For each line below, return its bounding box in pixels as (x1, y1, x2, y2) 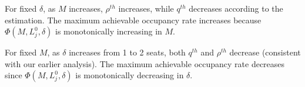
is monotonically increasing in (55, 25, 162, 37)
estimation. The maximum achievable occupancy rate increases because (5, 13, 262, 26)
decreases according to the (189, 2, 283, 14)
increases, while (118, 2, 174, 14)
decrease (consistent (229, 46, 301, 58)
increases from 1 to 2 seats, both (69, 46, 186, 58)
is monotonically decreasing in (75, 69, 184, 81)
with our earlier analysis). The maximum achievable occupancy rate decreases (5, 57, 285, 69)
